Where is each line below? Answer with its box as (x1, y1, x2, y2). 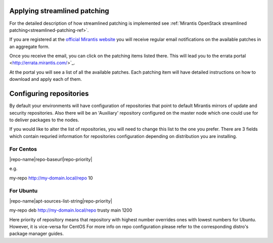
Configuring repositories (9, 89, 89, 98)
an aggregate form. (9, 43, 50, 50)
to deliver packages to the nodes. (9, 117, 79, 123)
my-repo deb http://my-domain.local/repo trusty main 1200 (9, 207, 132, 213)
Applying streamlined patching (9, 7, 110, 15)
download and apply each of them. (9, 76, 82, 82)
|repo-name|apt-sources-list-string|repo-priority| (9, 198, 112, 204)
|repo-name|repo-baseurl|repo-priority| (9, 156, 93, 162)
